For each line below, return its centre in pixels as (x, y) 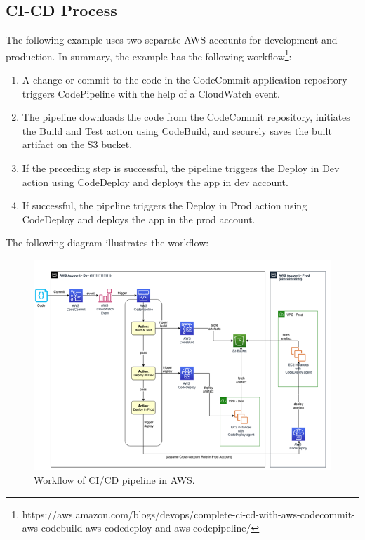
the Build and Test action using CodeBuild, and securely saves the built (177, 130)
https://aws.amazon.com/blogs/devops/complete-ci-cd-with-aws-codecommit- (188, 514)
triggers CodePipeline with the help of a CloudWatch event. (151, 93)
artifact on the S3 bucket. (77, 144)
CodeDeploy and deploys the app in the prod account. (139, 219)
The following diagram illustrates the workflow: (107, 243)
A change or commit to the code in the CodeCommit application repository (185, 80)
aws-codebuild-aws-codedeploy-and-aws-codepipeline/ (137, 528)
